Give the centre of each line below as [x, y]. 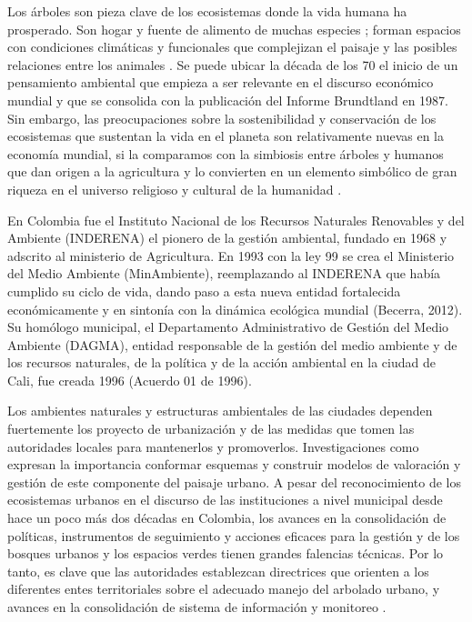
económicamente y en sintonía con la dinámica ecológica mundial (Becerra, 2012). [235, 309]
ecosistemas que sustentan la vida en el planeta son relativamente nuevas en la [226, 136]
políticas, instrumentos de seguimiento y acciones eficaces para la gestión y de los [234, 535]
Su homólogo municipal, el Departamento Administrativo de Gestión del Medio [228, 327]
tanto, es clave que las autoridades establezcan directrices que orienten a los [218, 571]
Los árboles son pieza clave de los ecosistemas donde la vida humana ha [207, 11]
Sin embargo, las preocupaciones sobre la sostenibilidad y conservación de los [222, 118]
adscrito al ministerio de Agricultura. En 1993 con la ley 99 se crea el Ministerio [231, 255]
